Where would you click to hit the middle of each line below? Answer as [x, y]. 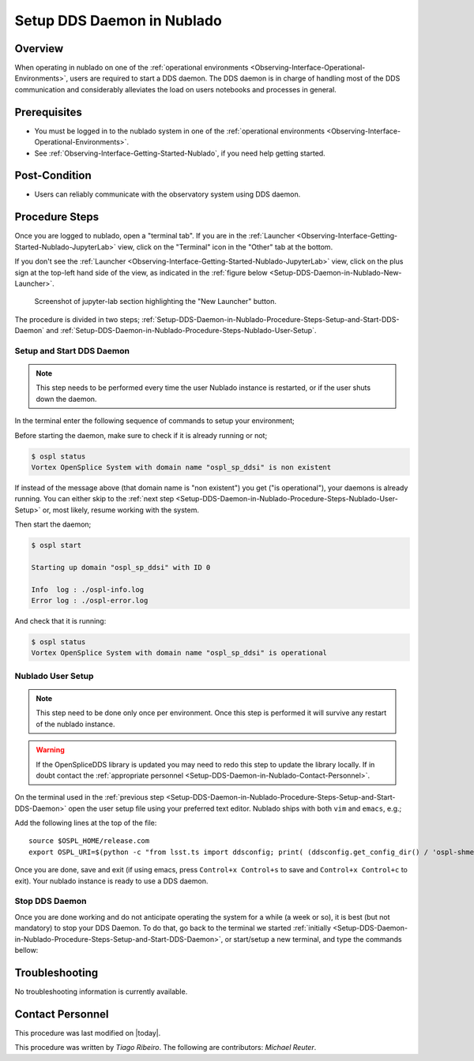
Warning [50, 750]
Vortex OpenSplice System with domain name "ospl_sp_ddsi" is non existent [181, 467]
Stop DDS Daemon [51, 902]
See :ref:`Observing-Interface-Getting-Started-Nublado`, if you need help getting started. [180, 153]
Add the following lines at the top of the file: [86, 823]
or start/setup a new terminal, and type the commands [313, 939]
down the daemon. [66, 399]
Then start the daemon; [53, 524]
